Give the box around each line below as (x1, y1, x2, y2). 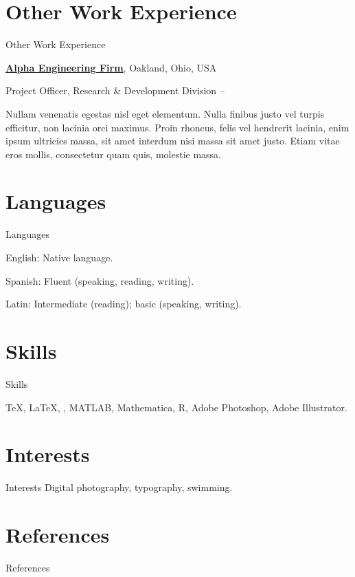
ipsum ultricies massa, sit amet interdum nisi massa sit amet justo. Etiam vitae (5, 133, 340, 148)
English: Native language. (5, 250, 113, 264)
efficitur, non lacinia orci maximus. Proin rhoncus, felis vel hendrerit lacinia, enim (5, 120, 350, 134)
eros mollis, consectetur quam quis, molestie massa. (5, 146, 222, 161)
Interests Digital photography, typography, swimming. (5, 480, 233, 494)
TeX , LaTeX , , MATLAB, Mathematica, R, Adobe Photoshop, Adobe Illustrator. (5, 400, 347, 414)
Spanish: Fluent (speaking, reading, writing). (5, 273, 194, 287)
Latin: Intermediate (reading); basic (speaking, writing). (5, 296, 242, 311)
